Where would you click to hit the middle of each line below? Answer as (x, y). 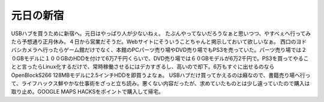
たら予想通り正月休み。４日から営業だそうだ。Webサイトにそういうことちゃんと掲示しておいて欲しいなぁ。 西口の (154, 41)
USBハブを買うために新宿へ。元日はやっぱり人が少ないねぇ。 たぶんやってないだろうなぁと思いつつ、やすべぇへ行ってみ (161, 33)
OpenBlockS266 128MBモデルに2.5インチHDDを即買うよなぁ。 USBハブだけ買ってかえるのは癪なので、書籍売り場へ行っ (161, 75)
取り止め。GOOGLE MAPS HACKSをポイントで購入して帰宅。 (88, 92)
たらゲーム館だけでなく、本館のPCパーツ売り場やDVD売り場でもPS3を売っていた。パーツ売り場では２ (180, 50)
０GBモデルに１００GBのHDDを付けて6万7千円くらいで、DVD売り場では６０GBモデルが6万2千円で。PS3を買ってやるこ (160, 58)
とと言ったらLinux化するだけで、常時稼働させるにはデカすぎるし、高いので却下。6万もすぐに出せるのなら (143, 67)
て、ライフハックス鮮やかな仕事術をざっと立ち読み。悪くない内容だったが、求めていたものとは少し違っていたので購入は (160, 83)
